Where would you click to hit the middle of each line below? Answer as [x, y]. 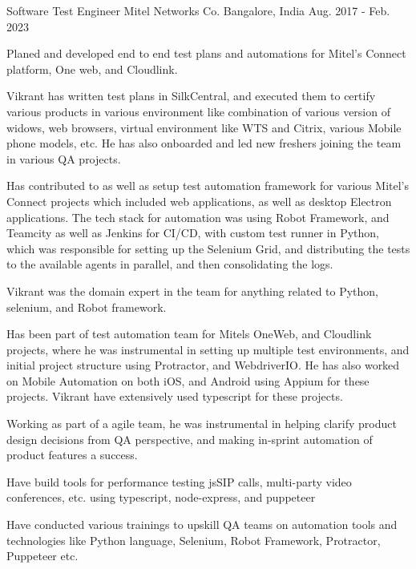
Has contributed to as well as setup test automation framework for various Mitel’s [208, 186]
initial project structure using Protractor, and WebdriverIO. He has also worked [203, 365]
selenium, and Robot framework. [87, 307]
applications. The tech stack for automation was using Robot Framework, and [198, 217]
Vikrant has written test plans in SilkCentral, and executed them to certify [191, 96]
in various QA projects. [64, 158]
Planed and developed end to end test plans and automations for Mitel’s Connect [206, 53]
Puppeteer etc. [42, 556]
